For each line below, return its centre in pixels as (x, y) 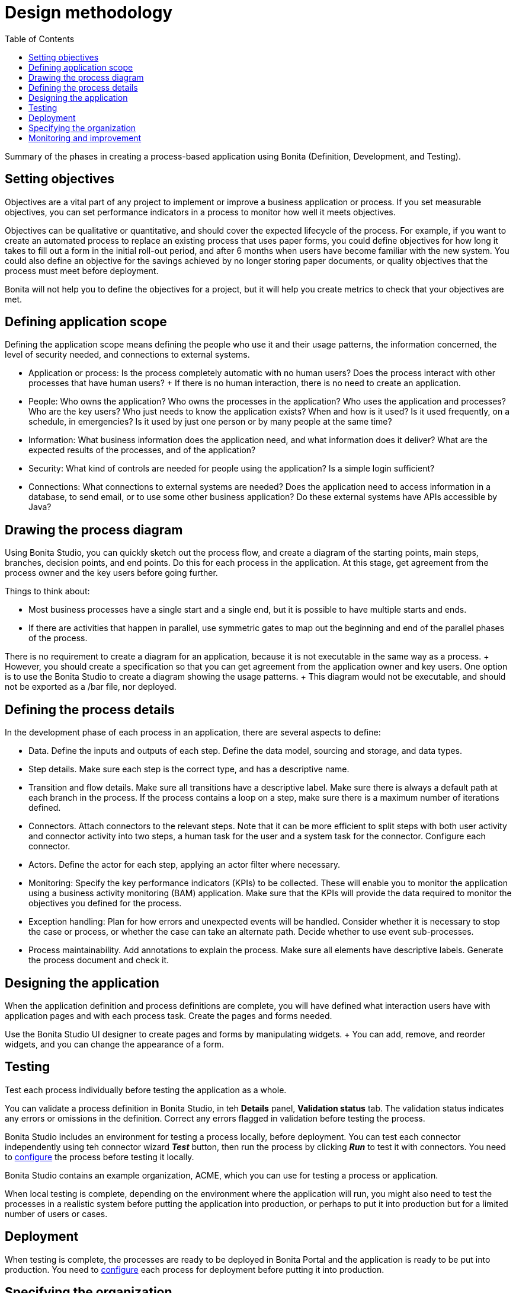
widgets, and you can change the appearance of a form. (115, 1044)
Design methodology (89, 12)
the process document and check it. (99, 960)
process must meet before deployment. (82, 270)
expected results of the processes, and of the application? (142, 450)
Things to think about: (47, 591)
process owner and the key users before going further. (111, 573)
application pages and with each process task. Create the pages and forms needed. (169, 1015)
